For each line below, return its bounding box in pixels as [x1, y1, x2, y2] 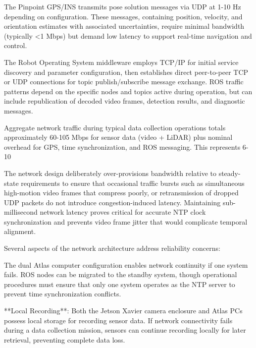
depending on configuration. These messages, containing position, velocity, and [4, 11, 243, 21]
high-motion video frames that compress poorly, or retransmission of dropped [4, 187, 239, 198]
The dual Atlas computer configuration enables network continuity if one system [4, 259, 248, 270]
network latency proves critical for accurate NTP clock [40, 207, 206, 217]
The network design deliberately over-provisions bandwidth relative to [4, 168, 217, 178]
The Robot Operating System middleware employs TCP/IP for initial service [4, 57, 239, 67]
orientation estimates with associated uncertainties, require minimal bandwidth [4, 21, 245, 31]
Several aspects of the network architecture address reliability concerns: [4, 243, 220, 253]
